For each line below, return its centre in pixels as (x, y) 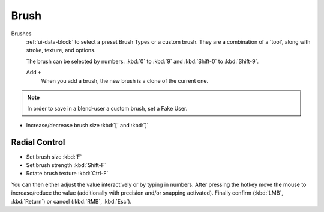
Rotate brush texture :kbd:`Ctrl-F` (67, 174)
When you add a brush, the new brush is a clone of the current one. (125, 80)
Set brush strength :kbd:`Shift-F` (66, 165)
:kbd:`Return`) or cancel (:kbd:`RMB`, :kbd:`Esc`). (71, 201)
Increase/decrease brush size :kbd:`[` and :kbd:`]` (88, 125)
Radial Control (38, 142)
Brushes (21, 34)
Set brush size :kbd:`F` (54, 157)
